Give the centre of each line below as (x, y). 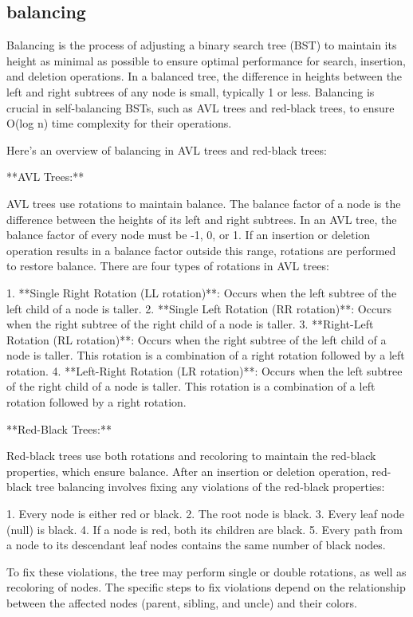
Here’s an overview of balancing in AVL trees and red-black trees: (167, 149)
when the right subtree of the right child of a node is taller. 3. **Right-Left (190, 324)
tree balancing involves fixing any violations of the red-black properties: (210, 487)
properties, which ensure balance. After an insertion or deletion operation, (187, 471)
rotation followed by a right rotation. (96, 402)
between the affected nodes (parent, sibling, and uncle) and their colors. (182, 603)
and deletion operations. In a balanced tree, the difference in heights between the (205, 76)
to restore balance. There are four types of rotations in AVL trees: (168, 266)
